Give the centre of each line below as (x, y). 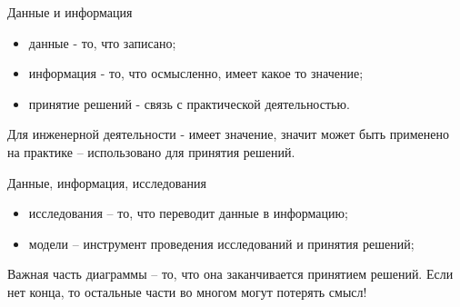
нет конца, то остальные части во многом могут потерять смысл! (187, 291)
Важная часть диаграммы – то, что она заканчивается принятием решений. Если (230, 274)
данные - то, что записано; (102, 42)
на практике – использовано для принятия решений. (151, 151)
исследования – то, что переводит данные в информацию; (188, 213)
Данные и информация (70, 12)
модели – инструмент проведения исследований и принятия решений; (221, 243)
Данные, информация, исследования (107, 182)
